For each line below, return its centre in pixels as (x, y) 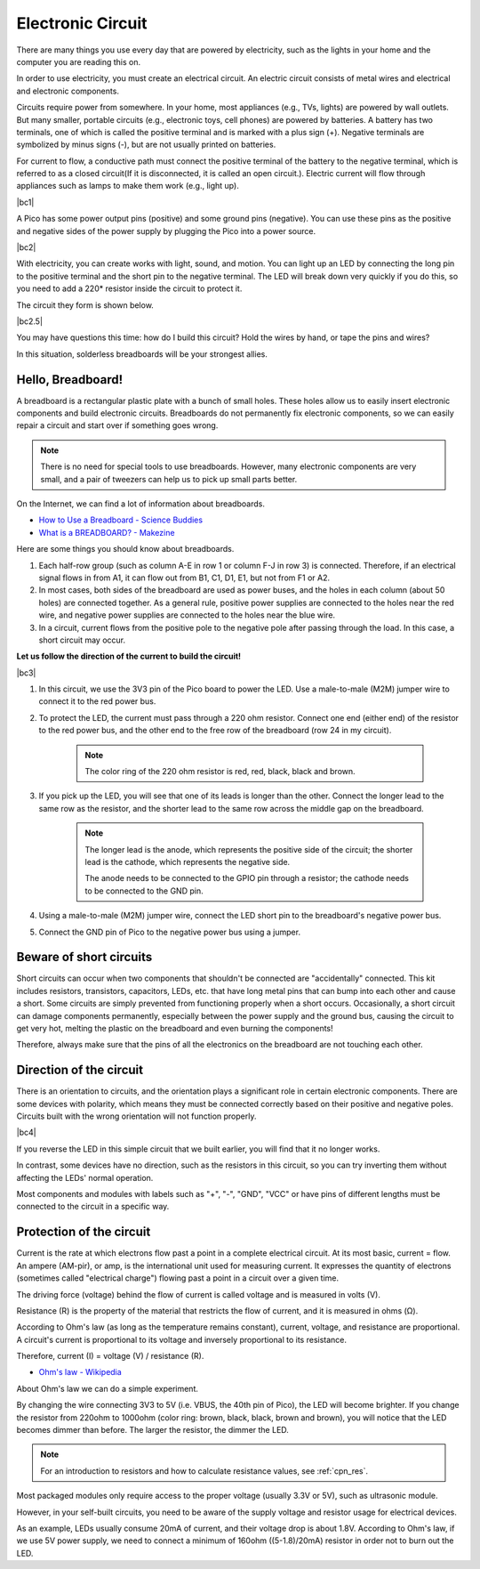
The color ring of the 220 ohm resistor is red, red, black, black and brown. (220, 772)
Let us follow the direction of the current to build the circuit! (129, 656)
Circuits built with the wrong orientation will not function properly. (136, 1116)
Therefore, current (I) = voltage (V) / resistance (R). (110, 1356)
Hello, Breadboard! (70, 380)
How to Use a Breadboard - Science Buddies (121, 520)
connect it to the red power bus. (97, 701)
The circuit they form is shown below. (85, 305)
